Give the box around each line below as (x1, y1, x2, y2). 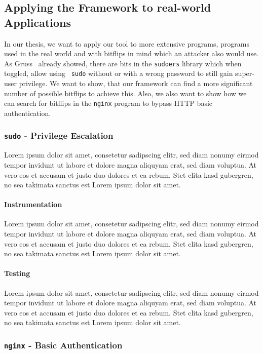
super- (235, 68, 254, 78)
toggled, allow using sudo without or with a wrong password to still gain (4, 68, 233, 78)
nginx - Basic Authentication (4, 338, 123, 351)
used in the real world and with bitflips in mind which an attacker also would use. (4, 48, 259, 59)
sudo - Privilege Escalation (4, 129, 114, 142)
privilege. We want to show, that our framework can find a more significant (19, 78, 253, 89)
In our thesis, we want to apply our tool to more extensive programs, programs (4, 38, 250, 49)
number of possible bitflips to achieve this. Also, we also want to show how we (4, 88, 247, 98)
